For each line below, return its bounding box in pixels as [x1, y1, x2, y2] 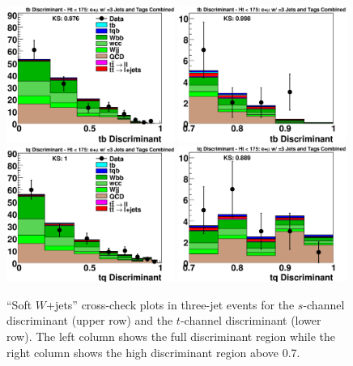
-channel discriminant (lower [180, 312, 321, 329]
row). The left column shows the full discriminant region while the [6, 327, 335, 344]
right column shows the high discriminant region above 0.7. [6, 343, 300, 360]
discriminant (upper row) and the [6, 312, 173, 329]
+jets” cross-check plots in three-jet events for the [46, 296, 295, 313]
